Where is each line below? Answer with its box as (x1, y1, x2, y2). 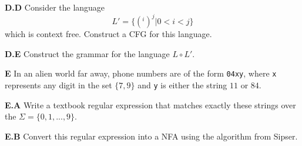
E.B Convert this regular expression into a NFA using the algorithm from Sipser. (5, 130, 298, 142)
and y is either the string (137, 78, 227, 91)
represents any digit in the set (5, 78, 112, 91)
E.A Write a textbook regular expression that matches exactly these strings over (5, 98, 296, 111)
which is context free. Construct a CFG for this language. (5, 28, 212, 40)
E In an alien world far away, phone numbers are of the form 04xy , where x (5, 67, 277, 79)
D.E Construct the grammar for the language (5, 47, 170, 59)
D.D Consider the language (5, 1, 105, 13)
